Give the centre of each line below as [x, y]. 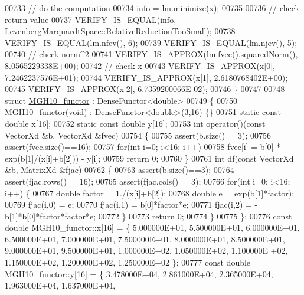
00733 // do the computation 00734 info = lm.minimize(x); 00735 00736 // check [152, 8]
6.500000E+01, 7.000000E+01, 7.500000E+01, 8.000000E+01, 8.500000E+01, [145, 239]
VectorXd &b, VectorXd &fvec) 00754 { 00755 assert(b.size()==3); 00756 [138, 135]
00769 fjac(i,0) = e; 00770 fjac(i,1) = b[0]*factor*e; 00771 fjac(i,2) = [128, 204]
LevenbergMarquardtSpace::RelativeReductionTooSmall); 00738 [120, 31]
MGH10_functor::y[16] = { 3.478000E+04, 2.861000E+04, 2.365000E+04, [139, 273]
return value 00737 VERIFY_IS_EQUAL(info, [91, 19]
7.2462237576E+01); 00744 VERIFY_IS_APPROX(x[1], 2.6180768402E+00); [146, 77]
